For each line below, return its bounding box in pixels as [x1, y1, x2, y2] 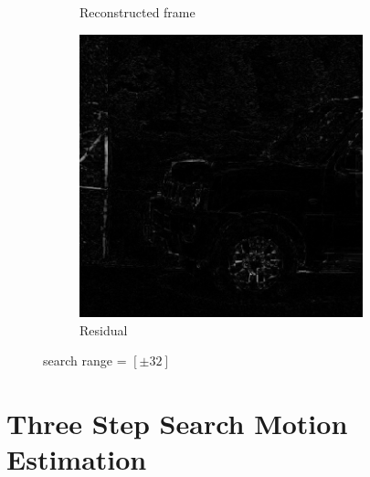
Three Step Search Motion [6, 405, 348, 442]
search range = [43, 351, 127, 370]
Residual [79, 320, 128, 339]
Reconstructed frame [79, 3, 196, 21]
